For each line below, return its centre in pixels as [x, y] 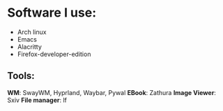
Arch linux [32, 32]
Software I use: [52, 13]
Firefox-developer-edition [54, 54]
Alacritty [29, 46]
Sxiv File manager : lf [37, 100]
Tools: [21, 76]
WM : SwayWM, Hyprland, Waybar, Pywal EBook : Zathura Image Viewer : [111, 92]
